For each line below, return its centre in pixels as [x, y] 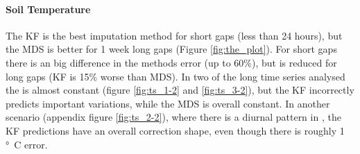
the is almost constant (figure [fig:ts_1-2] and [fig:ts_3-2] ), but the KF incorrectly [180, 90]
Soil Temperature [48, 9]
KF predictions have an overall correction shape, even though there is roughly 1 [175, 130]
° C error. [27, 144]
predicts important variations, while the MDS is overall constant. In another [168, 103]
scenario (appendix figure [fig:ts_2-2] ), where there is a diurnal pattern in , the [173, 117]
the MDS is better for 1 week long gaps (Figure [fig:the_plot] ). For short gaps [171, 49]
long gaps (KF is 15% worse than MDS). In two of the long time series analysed [175, 76]
